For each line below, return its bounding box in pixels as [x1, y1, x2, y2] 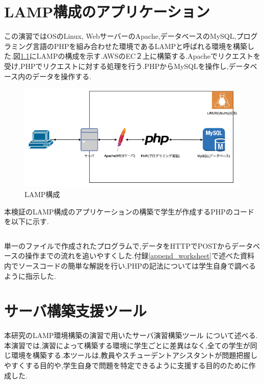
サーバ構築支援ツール [4, 300, 147, 321]
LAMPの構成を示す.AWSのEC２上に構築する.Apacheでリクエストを [36, 51, 261, 61]
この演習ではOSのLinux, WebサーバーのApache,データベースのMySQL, [4, 31, 236, 41]
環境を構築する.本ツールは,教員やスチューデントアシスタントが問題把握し [11, 350, 258, 361]
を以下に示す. [4, 216, 49, 227]
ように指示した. [4, 270, 56, 281]
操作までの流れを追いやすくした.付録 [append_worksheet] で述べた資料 [25, 250, 255, 261]
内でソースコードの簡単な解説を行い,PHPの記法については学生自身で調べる [4, 260, 256, 271]
